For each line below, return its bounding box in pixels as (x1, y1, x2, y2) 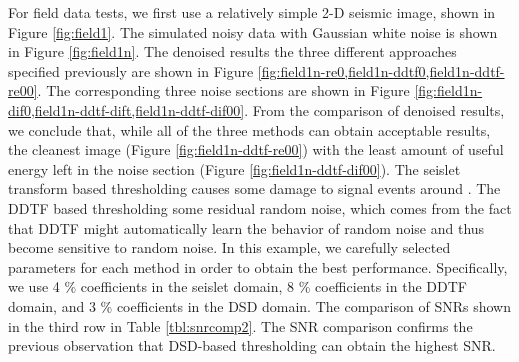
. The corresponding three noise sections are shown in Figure (37, 80, 410, 101)
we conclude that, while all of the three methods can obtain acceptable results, (8, 119, 491, 140)
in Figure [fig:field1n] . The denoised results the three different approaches (8, 41, 457, 62)
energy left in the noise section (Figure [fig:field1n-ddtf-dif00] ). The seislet (8, 158, 461, 179)
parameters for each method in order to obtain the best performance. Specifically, (8, 256, 508, 277)
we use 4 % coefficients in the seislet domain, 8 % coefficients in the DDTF (8, 276, 467, 297)
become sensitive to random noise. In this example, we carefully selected (8, 237, 451, 258)
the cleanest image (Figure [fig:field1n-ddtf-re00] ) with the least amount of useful (8, 139, 504, 160)
